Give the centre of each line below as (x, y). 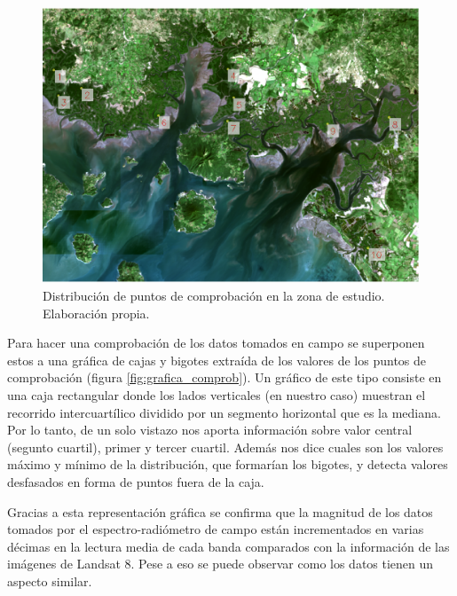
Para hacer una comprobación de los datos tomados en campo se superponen (216, 343)
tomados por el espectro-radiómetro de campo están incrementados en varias (216, 529)
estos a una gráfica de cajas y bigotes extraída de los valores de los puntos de (217, 360)
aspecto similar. (50, 580)
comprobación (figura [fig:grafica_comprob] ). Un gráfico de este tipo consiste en (225, 377)
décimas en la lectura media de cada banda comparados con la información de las (228, 546)
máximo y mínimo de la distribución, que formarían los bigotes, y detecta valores (228, 464)
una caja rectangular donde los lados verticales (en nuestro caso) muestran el (217, 394)
